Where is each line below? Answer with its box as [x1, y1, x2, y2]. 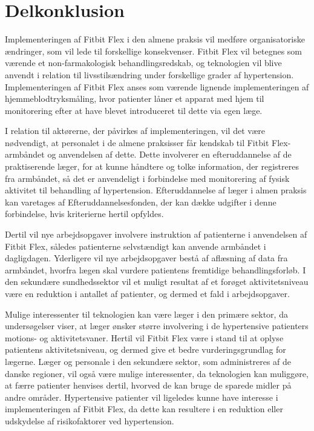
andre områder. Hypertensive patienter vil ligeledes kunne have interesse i [5, 390, 278, 403]
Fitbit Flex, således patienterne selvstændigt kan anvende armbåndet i [5, 239, 266, 252]
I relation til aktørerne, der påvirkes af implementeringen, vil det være [5, 124, 266, 137]
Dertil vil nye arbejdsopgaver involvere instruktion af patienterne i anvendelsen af [5, 228, 307, 241]
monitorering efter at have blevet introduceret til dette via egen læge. [5, 104, 263, 116]
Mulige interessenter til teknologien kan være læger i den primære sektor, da [5, 307, 288, 320]
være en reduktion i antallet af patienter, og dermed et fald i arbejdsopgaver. [5, 287, 290, 299]
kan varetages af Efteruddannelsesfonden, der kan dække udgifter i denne [5, 195, 276, 208]
